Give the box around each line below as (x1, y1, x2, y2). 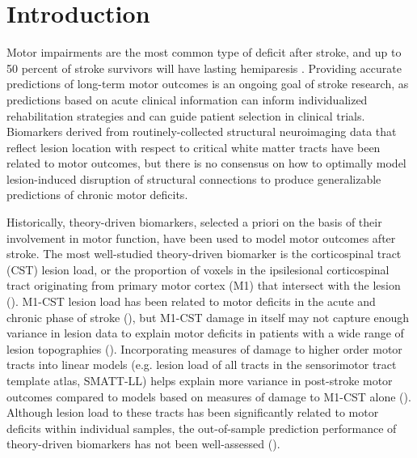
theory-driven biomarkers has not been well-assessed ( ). (6, 435, 280, 452)
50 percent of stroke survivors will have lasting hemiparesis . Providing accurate (6, 59, 402, 76)
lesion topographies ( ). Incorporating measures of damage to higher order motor (6, 340, 402, 357)
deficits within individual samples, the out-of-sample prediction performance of (6, 419, 397, 436)
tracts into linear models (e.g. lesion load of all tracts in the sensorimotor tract (6, 356, 397, 373)
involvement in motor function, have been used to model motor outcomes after (6, 229, 396, 246)
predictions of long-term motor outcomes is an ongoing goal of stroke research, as (6, 75, 409, 92)
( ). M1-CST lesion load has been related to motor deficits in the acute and (6, 293, 376, 310)
